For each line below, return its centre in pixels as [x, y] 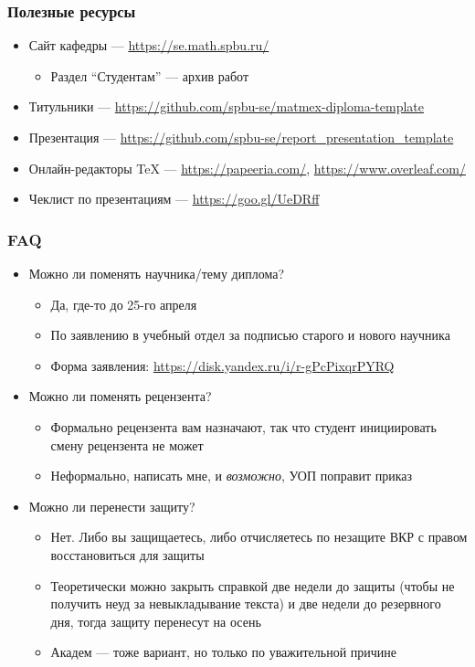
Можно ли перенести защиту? [112, 506]
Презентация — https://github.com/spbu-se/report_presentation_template [241, 137]
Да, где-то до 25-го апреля [124, 304]
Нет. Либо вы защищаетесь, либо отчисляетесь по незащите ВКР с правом [259, 537]
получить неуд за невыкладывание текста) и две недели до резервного [246, 603]
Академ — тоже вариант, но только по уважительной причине [224, 652]
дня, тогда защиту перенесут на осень [156, 621]
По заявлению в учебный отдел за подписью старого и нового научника [250, 335]
